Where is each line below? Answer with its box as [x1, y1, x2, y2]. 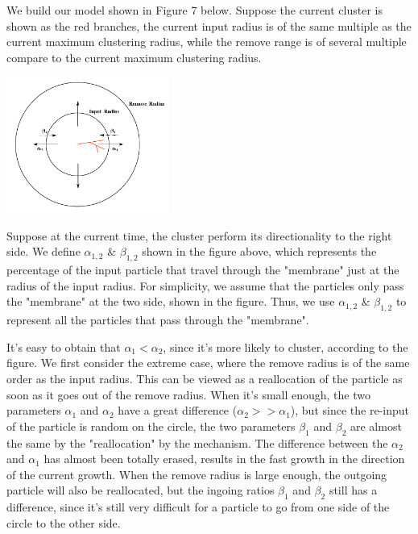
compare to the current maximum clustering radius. [6, 48, 262, 65]
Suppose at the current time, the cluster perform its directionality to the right [6, 227, 392, 244]
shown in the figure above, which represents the [142, 243, 377, 260]
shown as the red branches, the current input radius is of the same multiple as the [6, 17, 412, 34]
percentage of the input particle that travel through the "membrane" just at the [6, 261, 399, 278]
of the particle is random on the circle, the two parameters [6, 417, 296, 434]
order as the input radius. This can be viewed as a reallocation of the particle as [6, 370, 403, 387]
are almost [350, 417, 402, 434]
